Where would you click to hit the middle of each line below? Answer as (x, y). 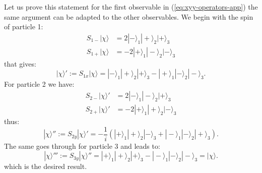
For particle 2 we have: (39, 84)
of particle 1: (24, 26)
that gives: (20, 63)
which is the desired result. (46, 166)
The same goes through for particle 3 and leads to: (82, 146)
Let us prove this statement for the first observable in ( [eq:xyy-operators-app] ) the (131, 7)
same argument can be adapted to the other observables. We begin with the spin (129, 16)
